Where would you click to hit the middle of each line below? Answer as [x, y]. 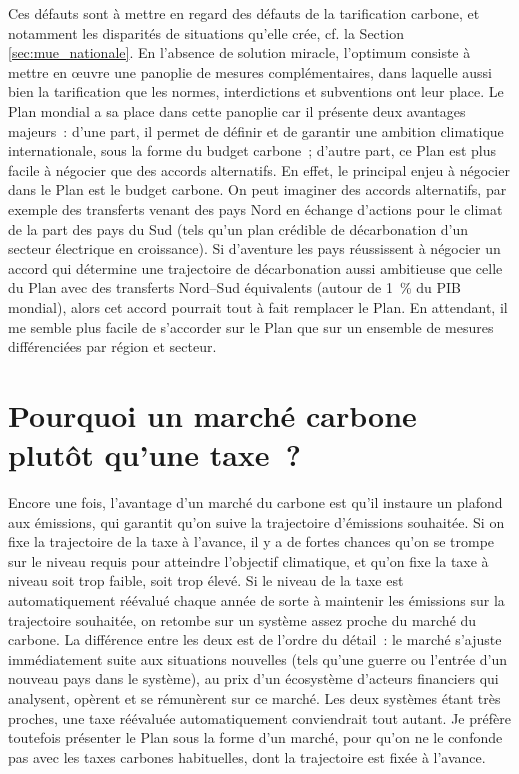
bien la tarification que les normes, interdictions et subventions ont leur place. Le [256, 91]
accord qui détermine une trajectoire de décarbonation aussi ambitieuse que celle [255, 267]
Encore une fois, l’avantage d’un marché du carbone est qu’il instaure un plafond [255, 502]
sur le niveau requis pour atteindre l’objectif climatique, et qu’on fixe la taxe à [248, 560]
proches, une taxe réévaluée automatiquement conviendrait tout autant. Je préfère [259, 717]
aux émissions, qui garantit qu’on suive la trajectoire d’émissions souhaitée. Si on [256, 521]
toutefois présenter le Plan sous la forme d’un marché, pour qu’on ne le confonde [255, 737]
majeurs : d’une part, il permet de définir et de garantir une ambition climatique [256, 130]
